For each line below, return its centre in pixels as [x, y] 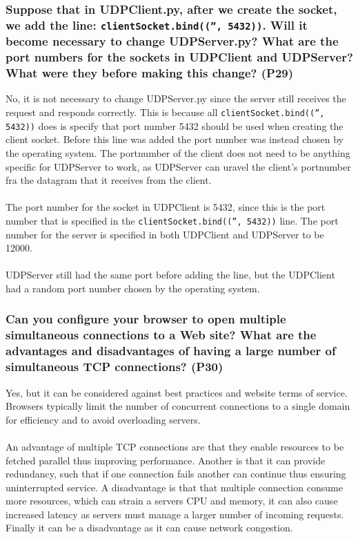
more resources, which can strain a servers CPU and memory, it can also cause [172, 501]
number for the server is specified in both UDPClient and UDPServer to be [165, 234]
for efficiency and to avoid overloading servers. [103, 419]
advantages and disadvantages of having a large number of [171, 351]
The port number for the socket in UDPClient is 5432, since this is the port [166, 207]
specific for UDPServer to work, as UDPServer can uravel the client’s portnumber [178, 166]
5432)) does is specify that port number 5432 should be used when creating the [175, 125]
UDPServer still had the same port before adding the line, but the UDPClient [170, 275]
